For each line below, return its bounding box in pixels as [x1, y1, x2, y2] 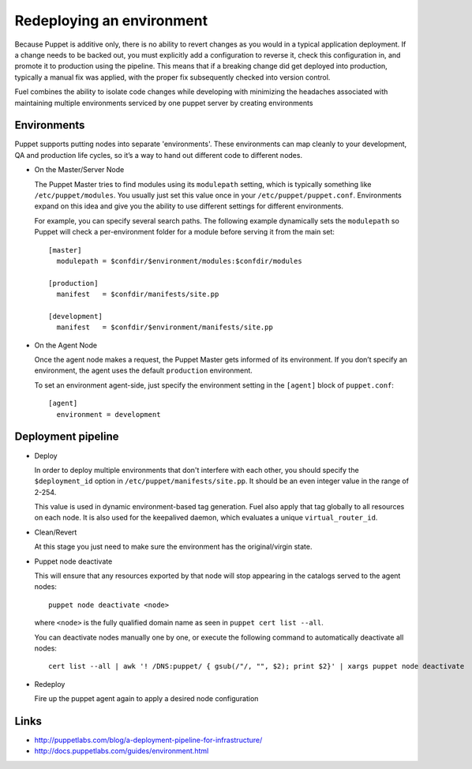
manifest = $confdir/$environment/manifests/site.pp [56, 323, 274, 332]
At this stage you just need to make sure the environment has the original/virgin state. [34, 542, 313, 552]
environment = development [56, 410, 161, 418]
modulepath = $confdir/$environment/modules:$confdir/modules [56, 257, 303, 265]
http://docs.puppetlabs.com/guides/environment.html [34, 746, 209, 756]
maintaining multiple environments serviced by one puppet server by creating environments [14, 98, 313, 107]
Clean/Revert [34, 527, 77, 537]
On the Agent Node [34, 340, 98, 350]
